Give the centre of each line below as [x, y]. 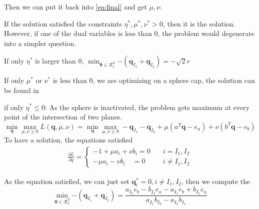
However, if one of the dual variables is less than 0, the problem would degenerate [129, 33]
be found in [22, 90]
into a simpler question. [40, 43]
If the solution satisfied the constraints [63, 23]
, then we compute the [216, 181]
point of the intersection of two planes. [63, 117]
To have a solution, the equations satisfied [68, 139]
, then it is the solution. [199, 23]
